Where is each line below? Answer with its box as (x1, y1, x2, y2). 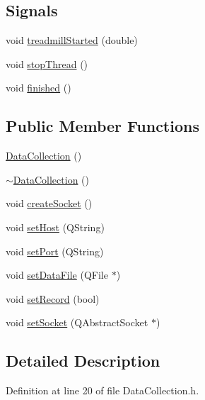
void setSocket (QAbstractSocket (6, 315, 148, 330)
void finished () (6, 80, 71, 95)
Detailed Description (6, 350, 160, 372)
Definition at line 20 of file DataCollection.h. (6, 383, 199, 398)
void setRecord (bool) (6, 291, 100, 306)
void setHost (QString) (6, 219, 105, 234)
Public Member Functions (6, 115, 199, 137)
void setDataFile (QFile (6, 267, 108, 282)
